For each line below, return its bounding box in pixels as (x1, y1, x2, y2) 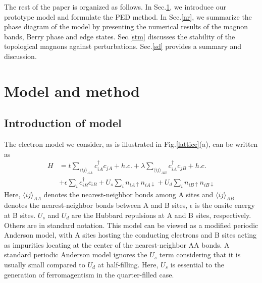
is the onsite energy (195, 200, 255, 210)
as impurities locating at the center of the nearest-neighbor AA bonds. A (4, 239, 230, 250)
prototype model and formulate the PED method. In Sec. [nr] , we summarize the (4, 11, 252, 22)
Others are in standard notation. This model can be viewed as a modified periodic (4, 219, 258, 230)
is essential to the (170, 259, 225, 269)
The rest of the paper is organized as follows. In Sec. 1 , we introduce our (4, 2, 226, 12)
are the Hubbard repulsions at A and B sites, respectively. (71, 209, 251, 220)
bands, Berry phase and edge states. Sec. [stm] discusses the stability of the (4, 31, 235, 41)
